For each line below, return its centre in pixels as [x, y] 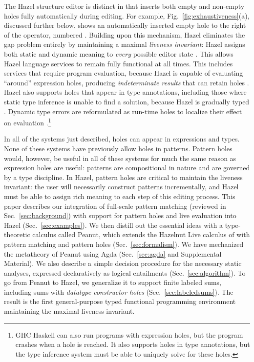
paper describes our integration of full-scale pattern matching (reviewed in [115, 206]
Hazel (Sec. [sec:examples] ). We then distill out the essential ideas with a [114, 225]
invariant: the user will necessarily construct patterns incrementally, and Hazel [121, 187]
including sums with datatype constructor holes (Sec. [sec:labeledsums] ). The [119, 292]
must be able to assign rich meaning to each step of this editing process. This [120, 196]
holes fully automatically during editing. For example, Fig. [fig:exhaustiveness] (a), [127, 15]
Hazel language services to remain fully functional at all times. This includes [118, 63]
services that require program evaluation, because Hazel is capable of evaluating [124, 73]
